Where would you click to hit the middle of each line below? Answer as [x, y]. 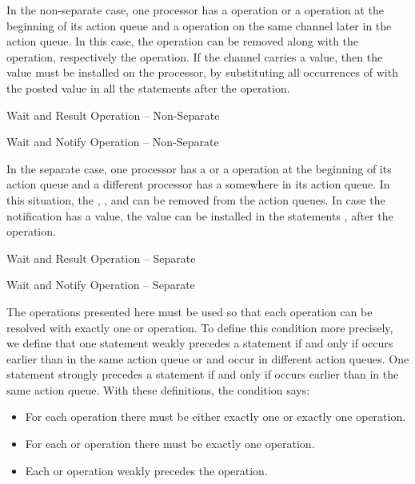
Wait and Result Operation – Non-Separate [113, 115]
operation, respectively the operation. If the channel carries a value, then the [195, 56]
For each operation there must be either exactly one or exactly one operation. [215, 417]
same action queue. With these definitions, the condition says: [158, 389]
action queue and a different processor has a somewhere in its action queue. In [198, 184]
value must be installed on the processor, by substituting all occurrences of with [202, 72]
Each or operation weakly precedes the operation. [146, 470]
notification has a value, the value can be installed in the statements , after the [200, 215]
